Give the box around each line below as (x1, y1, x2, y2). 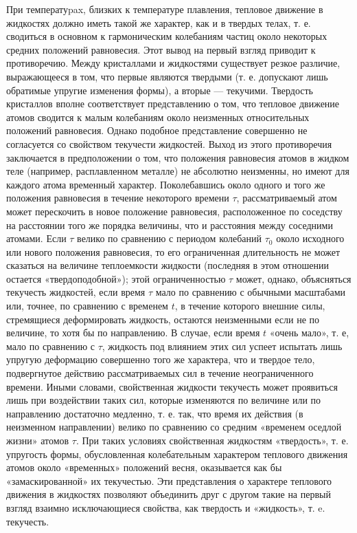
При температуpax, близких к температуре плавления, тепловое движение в (6, 2, 323, 16)
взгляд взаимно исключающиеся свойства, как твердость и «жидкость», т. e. (6, 500, 325, 514)
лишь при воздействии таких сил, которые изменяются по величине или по (6, 393, 321, 407)
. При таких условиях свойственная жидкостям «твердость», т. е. (76, 433, 349, 447)
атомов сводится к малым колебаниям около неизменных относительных (6, 109, 310, 124)
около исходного (276, 231, 345, 246)
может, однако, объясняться (235, 271, 352, 285)
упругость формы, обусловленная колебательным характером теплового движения (6, 446, 348, 461)
